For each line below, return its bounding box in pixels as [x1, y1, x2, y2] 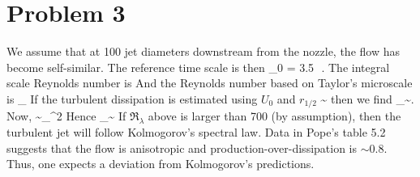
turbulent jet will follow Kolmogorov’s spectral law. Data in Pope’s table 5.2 [6, 124, 386, 141]
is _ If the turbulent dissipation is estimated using [6, 90, 258, 107]
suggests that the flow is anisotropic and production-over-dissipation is [6, 139, 358, 156]
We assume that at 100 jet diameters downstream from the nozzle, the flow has [6, 43, 400, 60]
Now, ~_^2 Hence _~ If [6, 107, 126, 124]
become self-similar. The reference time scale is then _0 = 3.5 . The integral [6, 58, 390, 75]
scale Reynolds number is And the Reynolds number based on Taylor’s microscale [6, 74, 413, 91]
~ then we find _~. [320, 90, 414, 107]
